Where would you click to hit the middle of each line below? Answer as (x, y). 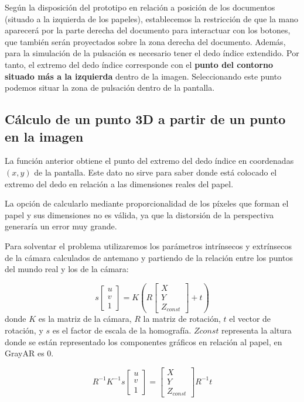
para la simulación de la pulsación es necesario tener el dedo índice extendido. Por (152, 53)
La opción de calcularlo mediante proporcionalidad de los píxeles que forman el (147, 203)
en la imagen (44, 136)
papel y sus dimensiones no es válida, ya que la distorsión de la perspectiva (139, 214)
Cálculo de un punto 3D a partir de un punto (145, 119)
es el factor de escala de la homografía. (122, 330)
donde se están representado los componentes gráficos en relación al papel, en (144, 341)
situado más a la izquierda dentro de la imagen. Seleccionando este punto (143, 76)
